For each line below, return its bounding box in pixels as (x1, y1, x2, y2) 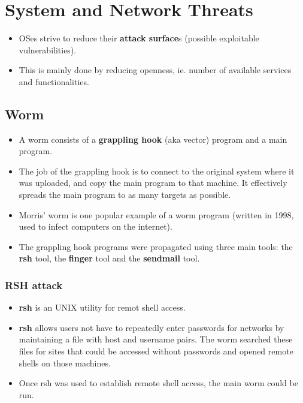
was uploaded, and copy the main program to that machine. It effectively (19, 176, 287, 189)
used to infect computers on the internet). (19, 220, 172, 233)
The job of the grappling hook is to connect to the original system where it (19, 164, 295, 177)
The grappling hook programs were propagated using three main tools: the (19, 240, 293, 252)
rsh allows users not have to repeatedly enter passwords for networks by (19, 321, 284, 333)
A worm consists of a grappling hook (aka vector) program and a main (19, 133, 287, 145)
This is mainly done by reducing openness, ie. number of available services (19, 64, 292, 76)
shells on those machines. (19, 356, 111, 369)
